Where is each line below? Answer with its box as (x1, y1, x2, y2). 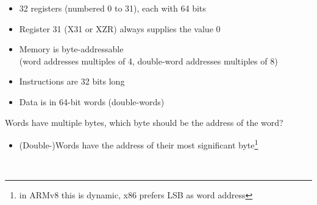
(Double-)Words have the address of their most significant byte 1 (19, 137, 258, 151)
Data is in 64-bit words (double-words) (19, 95, 165, 108)
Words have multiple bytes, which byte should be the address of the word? (5, 116, 283, 128)
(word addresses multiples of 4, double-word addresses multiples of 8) (19, 54, 278, 67)
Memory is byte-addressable (19, 43, 124, 55)
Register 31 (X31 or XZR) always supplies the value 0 (19, 22, 221, 35)
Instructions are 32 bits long (19, 75, 125, 88)
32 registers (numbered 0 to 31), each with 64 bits (19, 2, 206, 14)
